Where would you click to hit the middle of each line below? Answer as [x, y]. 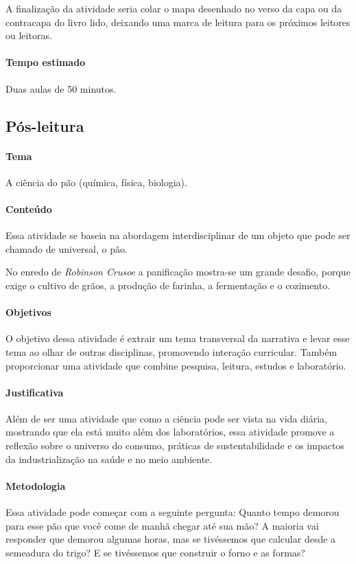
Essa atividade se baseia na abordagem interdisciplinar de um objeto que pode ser [178, 235]
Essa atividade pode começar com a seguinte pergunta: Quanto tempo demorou [173, 512]
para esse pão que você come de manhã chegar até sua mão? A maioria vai [162, 525]
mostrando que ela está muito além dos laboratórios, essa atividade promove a [170, 432]
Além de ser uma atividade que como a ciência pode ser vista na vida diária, [166, 418]
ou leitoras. [29, 35]
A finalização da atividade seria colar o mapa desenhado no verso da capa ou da [174, 8]
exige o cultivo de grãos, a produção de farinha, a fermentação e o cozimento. [168, 285]
